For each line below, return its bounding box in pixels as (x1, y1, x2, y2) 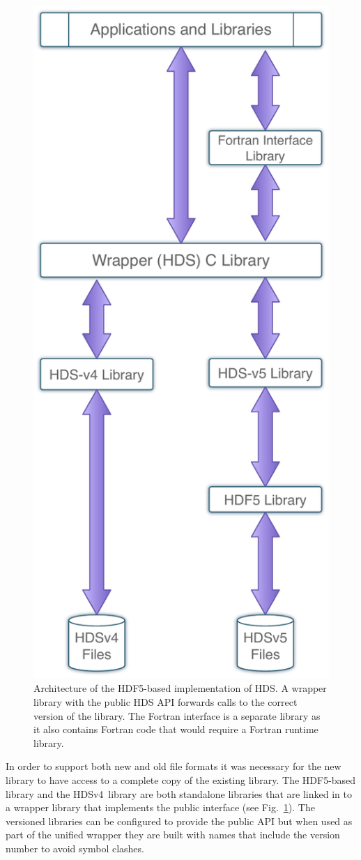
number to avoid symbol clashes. (6, 840, 144, 855)
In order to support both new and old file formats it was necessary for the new (6, 759, 341, 774)
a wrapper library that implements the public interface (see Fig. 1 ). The (6, 800, 315, 815)
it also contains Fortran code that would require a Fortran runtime (33, 722, 318, 737)
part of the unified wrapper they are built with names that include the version (6, 827, 340, 842)
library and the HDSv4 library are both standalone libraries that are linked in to (6, 786, 352, 801)
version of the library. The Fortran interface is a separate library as (33, 708, 321, 723)
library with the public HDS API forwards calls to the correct (33, 695, 298, 709)
